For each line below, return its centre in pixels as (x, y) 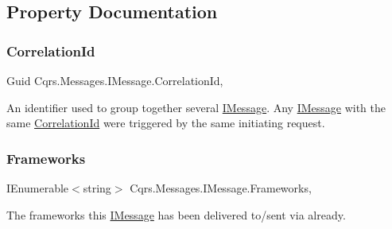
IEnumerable (38, 188)
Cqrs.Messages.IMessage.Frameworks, (221, 188)
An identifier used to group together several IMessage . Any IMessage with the (196, 107)
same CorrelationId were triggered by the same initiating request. (166, 123)
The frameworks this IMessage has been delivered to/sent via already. (176, 214)
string (97, 188)
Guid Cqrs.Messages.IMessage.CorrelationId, (115, 80)
